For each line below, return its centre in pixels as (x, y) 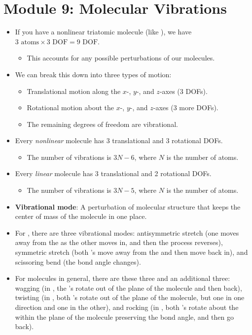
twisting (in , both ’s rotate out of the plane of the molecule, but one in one (130, 297)
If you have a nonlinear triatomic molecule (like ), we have (103, 32)
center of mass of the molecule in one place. (81, 216)
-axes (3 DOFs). (183, 91)
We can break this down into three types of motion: (93, 74)
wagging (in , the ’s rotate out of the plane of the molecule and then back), (128, 288)
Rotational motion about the (70, 107)
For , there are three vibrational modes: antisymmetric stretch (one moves (127, 232)
